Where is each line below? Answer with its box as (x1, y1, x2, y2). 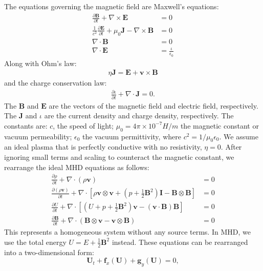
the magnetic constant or (180, 120, 259, 131)
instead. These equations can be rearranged (112, 236, 248, 247)
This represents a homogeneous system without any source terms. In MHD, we (4, 226, 251, 237)
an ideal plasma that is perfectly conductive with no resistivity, (4, 141, 202, 152)
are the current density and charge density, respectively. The (44, 110, 234, 121)
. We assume (219, 131, 258, 141)
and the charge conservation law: (4, 77, 107, 88)
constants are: (4, 120, 48, 131)
